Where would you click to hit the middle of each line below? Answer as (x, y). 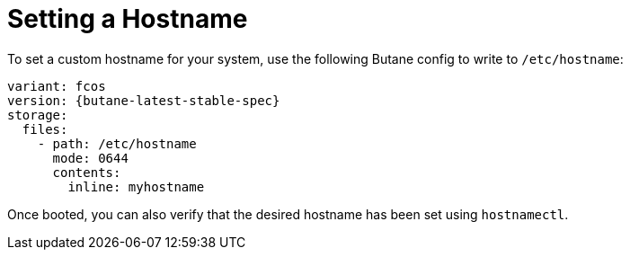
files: (45, 129)
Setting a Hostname (128, 19)
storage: (38, 115)
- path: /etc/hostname (117, 143)
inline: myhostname (136, 186)
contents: (87, 172)
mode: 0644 (90, 158)
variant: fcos (57, 86)
